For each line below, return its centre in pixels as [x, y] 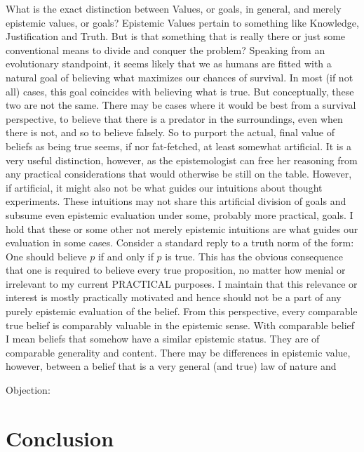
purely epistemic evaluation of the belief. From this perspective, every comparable [182, 311]
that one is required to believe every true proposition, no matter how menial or [176, 270]
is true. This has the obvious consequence [254, 256]
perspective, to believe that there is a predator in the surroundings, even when [174, 118]
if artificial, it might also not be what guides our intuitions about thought [164, 187]
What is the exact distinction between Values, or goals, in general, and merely [174, 8]
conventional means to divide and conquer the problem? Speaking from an [166, 49]
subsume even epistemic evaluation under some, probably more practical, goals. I [180, 214]
